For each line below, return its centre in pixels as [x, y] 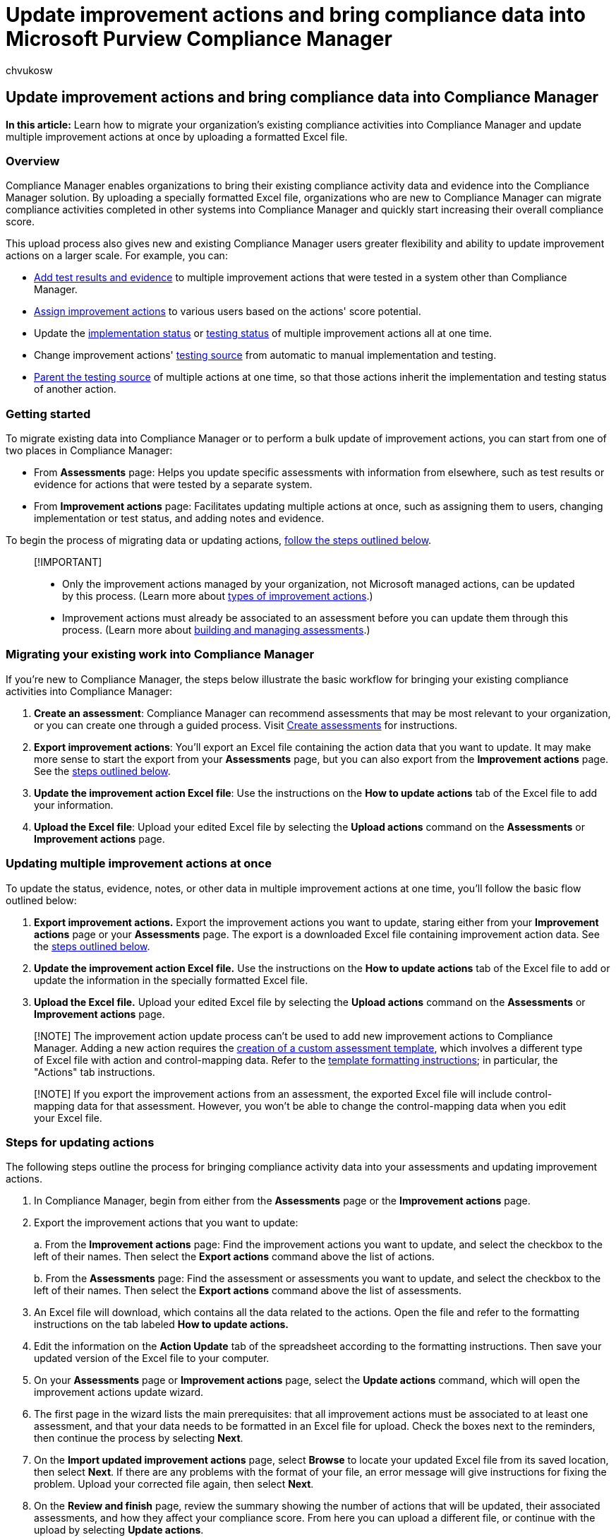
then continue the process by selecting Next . [139, 1438]
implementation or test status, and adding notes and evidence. [179, 519]
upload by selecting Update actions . [119, 1530]
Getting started [48, 414]
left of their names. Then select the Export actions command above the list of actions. [234, 1257]
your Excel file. [68, 1118]
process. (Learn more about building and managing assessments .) [216, 630]
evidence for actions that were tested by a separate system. [173, 485]
